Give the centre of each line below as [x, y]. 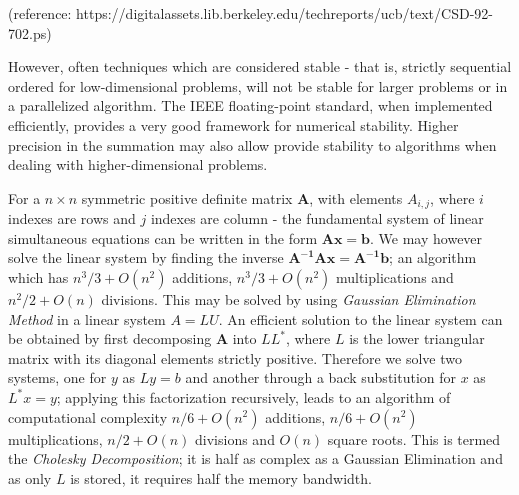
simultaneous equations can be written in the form [163, 237]
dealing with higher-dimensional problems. [138, 164]
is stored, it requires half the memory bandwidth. [221, 477]
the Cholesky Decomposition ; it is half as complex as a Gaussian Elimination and [255, 458]
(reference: [40, 13]
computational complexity [88, 416]
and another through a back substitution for [321, 377]
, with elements [356, 197]
